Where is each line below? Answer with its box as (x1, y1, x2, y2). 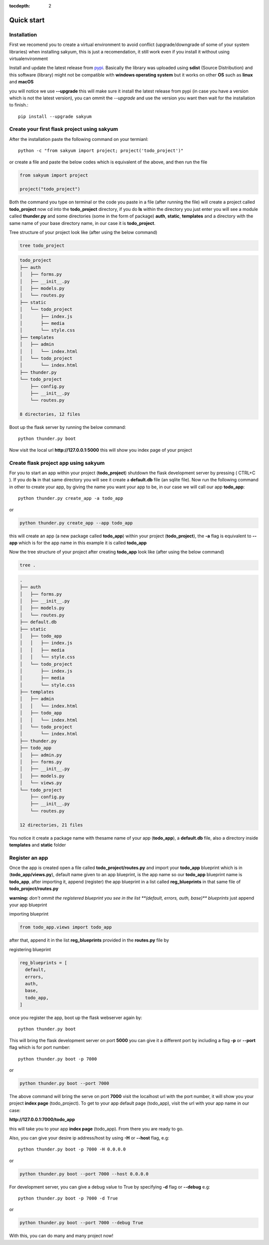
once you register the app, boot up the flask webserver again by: (9, 1015, 142, 1021)
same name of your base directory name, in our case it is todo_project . (9, 220, 156, 226)
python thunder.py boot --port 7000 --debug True (19, 1220, 143, 1226)
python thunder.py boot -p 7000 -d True (18, 1196, 118, 1202)
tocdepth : (9, 3, 30, 8)
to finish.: (9, 102, 28, 108)
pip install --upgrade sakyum (18, 113, 92, 119)
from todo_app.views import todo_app (19, 925, 112, 930)
